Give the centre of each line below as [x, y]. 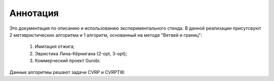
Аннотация [34, 13]
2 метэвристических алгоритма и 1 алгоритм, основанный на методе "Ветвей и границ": [106, 35]
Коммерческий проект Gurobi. [68, 61]
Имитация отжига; [55, 47]
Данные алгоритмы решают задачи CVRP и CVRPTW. [67, 72]
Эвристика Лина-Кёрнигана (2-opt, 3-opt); [81, 53]
